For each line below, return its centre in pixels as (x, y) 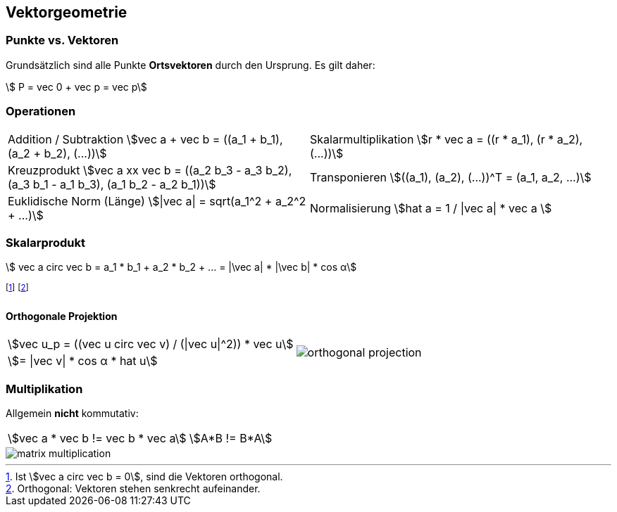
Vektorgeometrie (67, 12)
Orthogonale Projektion (62, 316)
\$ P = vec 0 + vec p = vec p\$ (76, 87)
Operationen (41, 111)
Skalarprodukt (45, 242)
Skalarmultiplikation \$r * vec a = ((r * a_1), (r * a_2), (447, 139)
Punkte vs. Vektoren (62, 40)
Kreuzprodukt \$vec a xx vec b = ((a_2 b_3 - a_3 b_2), (150, 170)
